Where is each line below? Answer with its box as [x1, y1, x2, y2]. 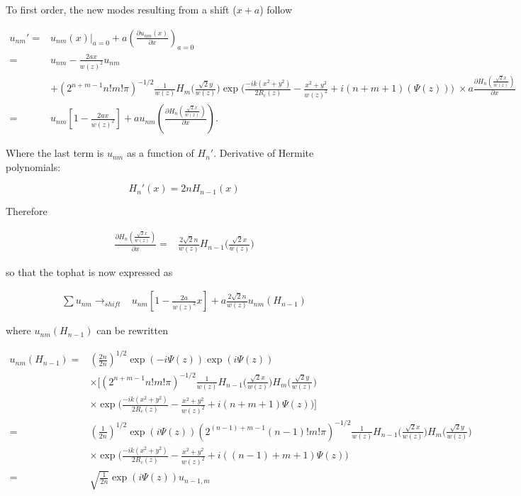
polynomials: [6, 159, 61, 174]
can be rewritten [96, 323, 168, 338]
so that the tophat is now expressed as [6, 264, 173, 279]
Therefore [6, 204, 47, 219]
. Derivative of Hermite [213, 145, 314, 160]
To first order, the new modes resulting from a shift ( [6, 2, 237, 16]
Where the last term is [6, 145, 104, 160]
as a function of [126, 145, 194, 160]
